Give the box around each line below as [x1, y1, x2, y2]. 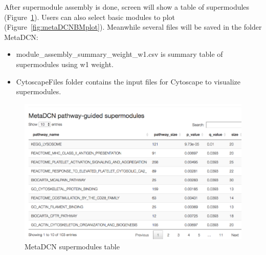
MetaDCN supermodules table [25, 241, 120, 251]
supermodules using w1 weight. [16, 58, 114, 69]
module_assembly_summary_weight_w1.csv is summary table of [16, 49, 223, 59]
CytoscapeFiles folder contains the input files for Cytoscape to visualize [16, 76, 241, 87]
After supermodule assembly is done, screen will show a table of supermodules [4, 2, 250, 12]
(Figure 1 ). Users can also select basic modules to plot [4, 11, 175, 22]
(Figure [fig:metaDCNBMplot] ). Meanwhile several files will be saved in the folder [4, 22, 262, 32]
